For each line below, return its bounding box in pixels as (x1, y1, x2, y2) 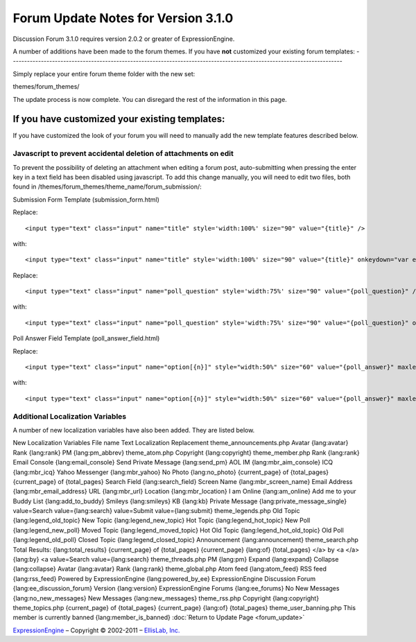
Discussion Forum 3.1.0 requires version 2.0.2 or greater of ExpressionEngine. (12, 35, 235, 43)
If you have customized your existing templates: (12, 113, 225, 125)
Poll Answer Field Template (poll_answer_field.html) (12, 334, 160, 342)
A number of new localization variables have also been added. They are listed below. (12, 426, 255, 434)
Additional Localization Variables (12, 411, 127, 421)
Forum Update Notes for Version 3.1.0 (12, 10, 234, 26)
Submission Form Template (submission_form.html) (12, 195, 159, 204)
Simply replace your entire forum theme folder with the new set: (12, 69, 196, 78)
